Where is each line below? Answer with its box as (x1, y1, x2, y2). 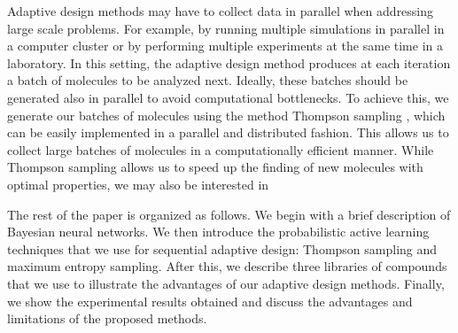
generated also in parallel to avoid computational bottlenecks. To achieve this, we (7, 88, 449, 106)
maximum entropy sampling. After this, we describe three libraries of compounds (7, 257, 447, 275)
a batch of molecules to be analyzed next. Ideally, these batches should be (7, 71, 408, 89)
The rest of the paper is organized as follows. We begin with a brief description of (7, 205, 451, 223)
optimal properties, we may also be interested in (7, 174, 269, 193)
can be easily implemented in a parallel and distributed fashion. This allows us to (7, 123, 449, 142)
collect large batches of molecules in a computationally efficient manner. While (7, 140, 434, 159)
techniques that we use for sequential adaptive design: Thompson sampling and (7, 239, 438, 258)
